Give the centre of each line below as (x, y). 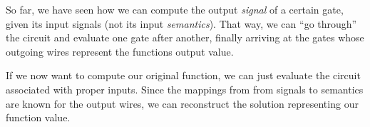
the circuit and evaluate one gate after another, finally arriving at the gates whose (185, 37)
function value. (38, 117)
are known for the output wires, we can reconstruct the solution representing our (182, 103)
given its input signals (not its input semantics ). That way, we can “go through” (181, 23)
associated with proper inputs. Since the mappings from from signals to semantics (185, 89)
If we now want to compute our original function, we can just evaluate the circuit (183, 75)
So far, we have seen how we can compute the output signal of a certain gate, (175, 9)
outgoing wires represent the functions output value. (120, 51)
